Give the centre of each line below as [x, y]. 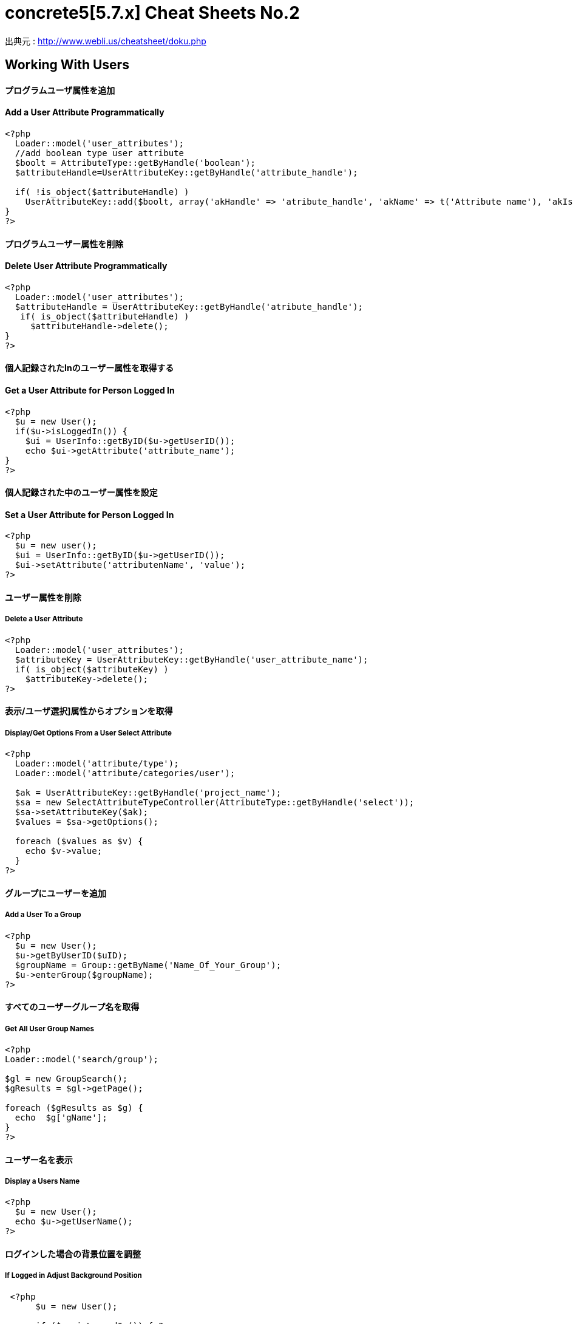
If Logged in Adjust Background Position [73, 1276]
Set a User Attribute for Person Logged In [90, 514]
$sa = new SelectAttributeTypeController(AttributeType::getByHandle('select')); [215, 803]
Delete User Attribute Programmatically [86, 266]
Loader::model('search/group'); [82, 1060]
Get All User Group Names [49, 1029]
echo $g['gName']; [61, 1118]
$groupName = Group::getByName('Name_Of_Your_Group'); [148, 965]
